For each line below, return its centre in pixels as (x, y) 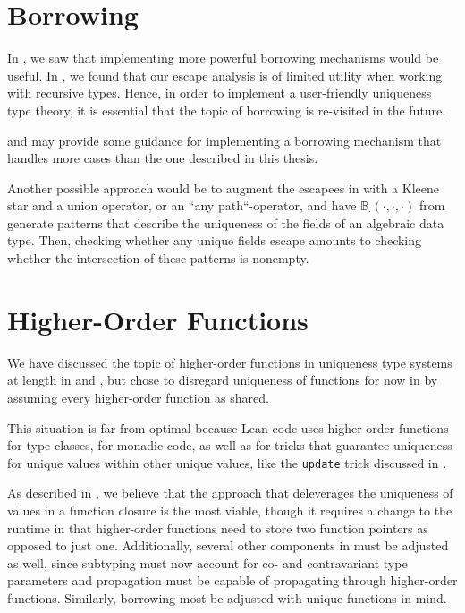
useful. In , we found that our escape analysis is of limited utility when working (225, 75)
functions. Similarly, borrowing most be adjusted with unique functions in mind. (227, 597)
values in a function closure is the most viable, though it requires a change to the (230, 510)
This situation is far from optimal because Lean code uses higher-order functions (228, 427)
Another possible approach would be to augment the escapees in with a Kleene (223, 187)
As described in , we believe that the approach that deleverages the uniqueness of (230, 493)
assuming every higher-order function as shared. (138, 397)
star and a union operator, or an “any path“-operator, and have (182, 205)
